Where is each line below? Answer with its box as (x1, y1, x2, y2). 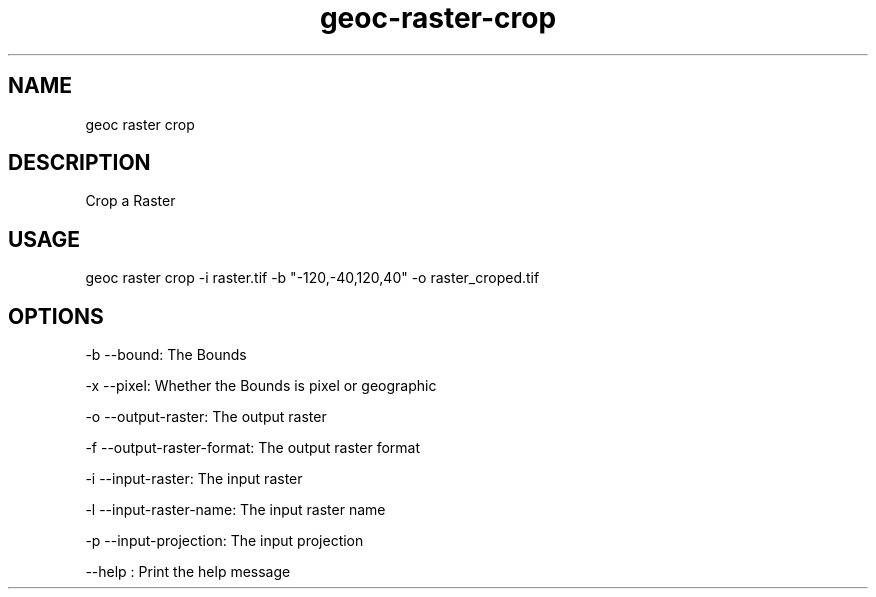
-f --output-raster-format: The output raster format (85, 439, 421, 457)
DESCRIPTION (8, 150, 151, 176)
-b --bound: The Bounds (85, 346, 247, 364)
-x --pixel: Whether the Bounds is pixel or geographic (85, 377, 437, 395)
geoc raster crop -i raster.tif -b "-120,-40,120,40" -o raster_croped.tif (85, 269, 540, 287)
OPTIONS (8, 303, 104, 329)
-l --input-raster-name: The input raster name (85, 501, 386, 519)
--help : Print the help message (85, 563, 291, 581)
